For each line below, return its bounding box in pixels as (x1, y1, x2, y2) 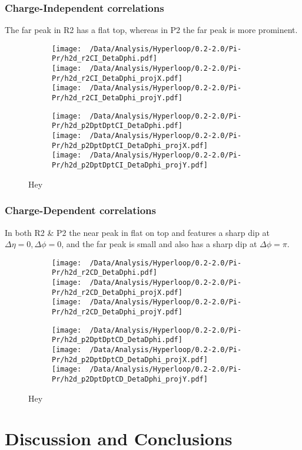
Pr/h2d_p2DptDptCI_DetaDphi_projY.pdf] (52, 161, 208, 170)
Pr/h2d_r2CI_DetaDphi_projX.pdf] (52, 74, 182, 83)
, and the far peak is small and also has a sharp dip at (61, 238, 257, 250)
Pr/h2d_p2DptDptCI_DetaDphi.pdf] (52, 121, 182, 130)
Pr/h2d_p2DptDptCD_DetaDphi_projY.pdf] (52, 375, 208, 383)
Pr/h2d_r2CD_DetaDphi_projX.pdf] (52, 288, 182, 297)
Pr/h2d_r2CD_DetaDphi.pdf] (52, 268, 157, 277)
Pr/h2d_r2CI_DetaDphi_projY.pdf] (52, 94, 182, 103)
